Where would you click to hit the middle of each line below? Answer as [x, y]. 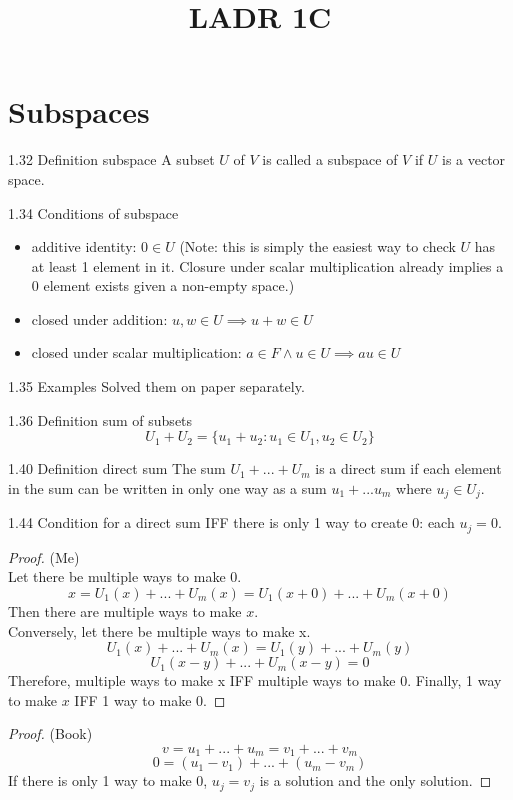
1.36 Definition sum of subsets [100, 419]
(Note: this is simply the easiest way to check [317, 246]
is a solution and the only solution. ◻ [375, 780]
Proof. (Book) [50, 733]
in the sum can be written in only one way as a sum [167, 487]
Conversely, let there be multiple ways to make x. [159, 630]
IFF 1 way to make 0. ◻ [150, 699]
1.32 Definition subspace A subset [111, 159]
